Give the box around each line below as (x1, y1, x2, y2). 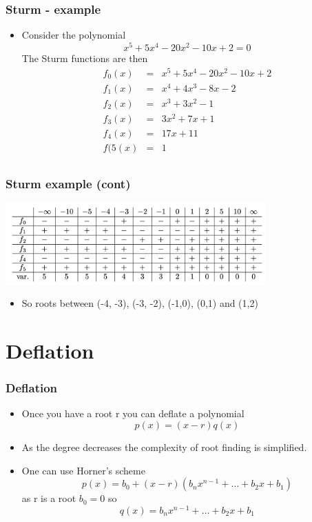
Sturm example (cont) (6, 174, 131, 192)
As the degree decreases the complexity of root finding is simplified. (21, 439, 307, 454)
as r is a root (21, 491, 76, 505)
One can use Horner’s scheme (21, 463, 145, 477)
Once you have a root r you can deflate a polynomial (21, 406, 245, 421)
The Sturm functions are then (21, 50, 148, 65)
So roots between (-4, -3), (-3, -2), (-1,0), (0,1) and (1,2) (21, 296, 258, 310)
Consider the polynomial (21, 28, 126, 42)
